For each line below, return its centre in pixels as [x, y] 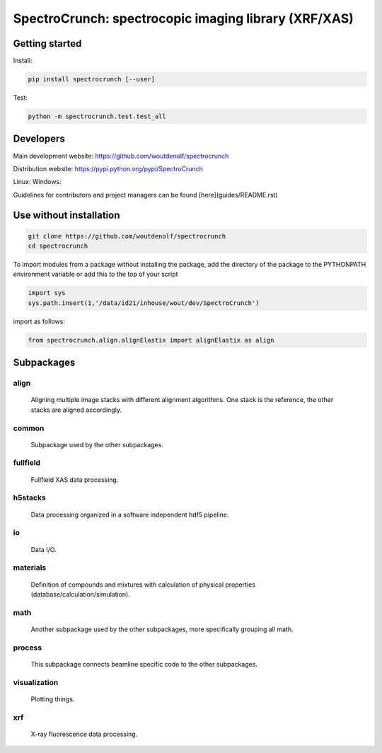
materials [30, 568]
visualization [36, 682]
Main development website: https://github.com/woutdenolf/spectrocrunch [121, 156]
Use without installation [66, 215]
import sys [47, 293]
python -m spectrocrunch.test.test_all [97, 116]
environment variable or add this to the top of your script [95, 274]
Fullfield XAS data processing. [75, 479]
